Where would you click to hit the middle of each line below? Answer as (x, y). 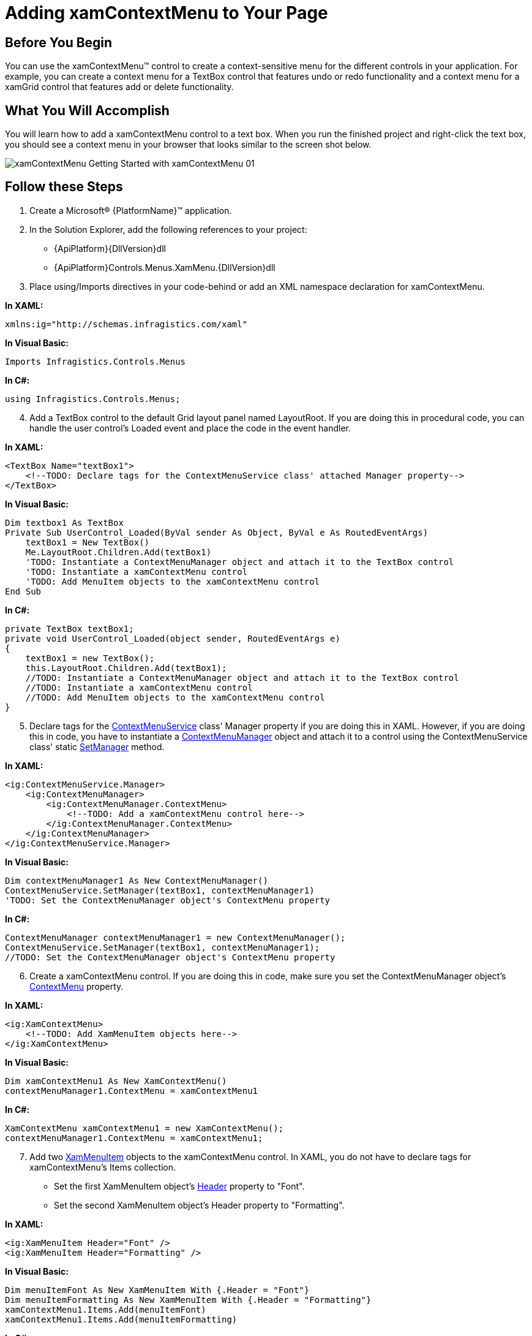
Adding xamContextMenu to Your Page (167, 13)
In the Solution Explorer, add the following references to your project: (168, 229)
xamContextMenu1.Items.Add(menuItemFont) (106, 1309)
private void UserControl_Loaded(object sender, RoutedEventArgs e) (173, 638)
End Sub (23, 591)
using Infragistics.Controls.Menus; (93, 399)
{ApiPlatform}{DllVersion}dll (110, 248)
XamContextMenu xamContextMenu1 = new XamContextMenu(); (144, 1128)
